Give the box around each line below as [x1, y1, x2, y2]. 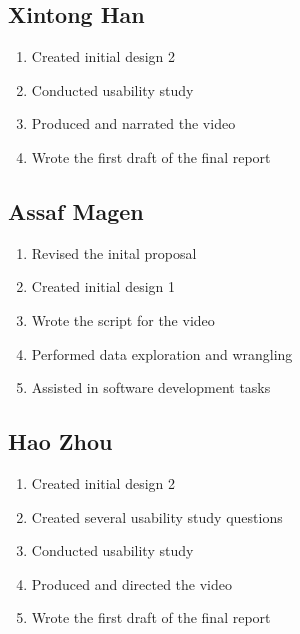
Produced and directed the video [31, 573, 232, 594]
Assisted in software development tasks [31, 377, 271, 398]
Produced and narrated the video [31, 113, 236, 134]
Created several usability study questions [31, 506, 283, 527]
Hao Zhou [8, 426, 113, 457]
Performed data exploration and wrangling [31, 343, 293, 364]
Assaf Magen [8, 195, 144, 226]
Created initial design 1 [31, 276, 176, 297]
